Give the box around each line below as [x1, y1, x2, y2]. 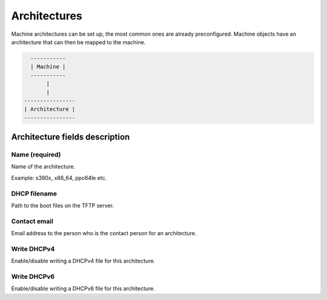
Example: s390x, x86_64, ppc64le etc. [11, 174, 107, 181]
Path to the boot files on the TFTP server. [11, 202, 114, 209]
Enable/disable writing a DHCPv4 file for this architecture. [11, 258, 156, 265]
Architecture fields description [11, 132, 130, 142]
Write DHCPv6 [11, 272, 55, 281]
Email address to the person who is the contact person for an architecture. [11, 230, 197, 237]
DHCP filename [11, 189, 58, 198]
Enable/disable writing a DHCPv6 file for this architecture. [11, 285, 156, 292]
